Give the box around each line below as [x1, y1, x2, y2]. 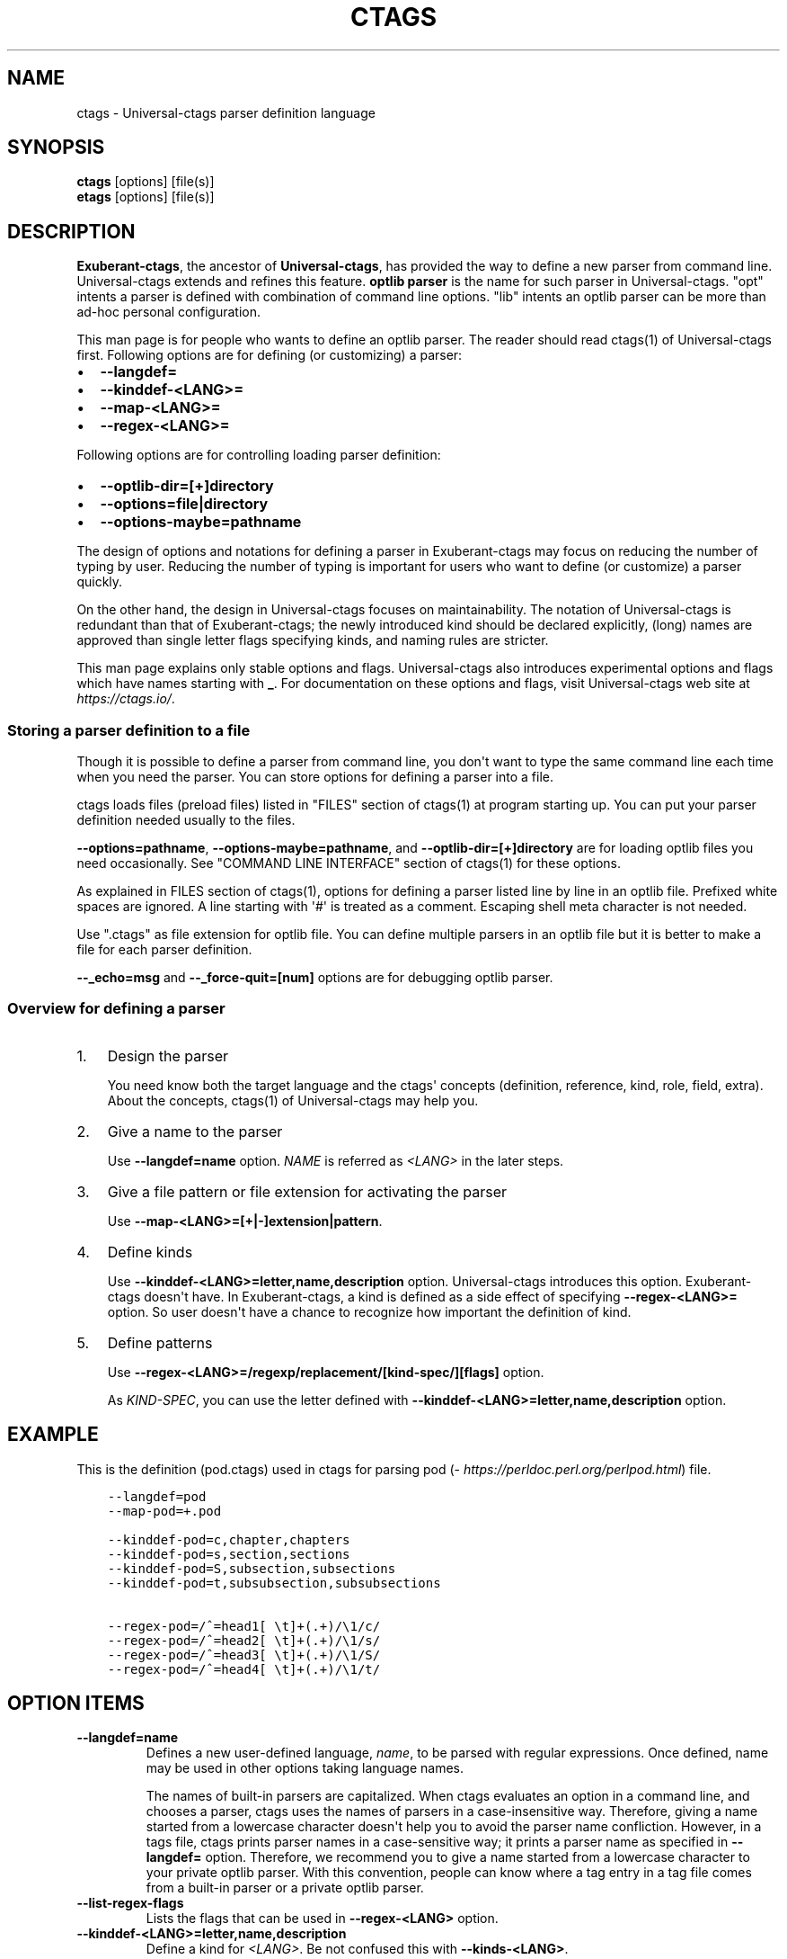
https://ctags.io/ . [76, 691, 175, 707]
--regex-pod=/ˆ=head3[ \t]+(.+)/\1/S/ [107, 1647, 381, 1662]
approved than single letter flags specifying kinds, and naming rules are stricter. [76, 632, 549, 649]
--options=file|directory [100, 495, 269, 514]
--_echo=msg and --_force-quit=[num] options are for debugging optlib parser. [76, 970, 553, 986]
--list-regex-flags [76, 1895, 184, 1911]
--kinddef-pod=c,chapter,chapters [107, 1532, 350, 1547]
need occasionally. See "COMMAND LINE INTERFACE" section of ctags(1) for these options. [76, 855, 621, 872]
